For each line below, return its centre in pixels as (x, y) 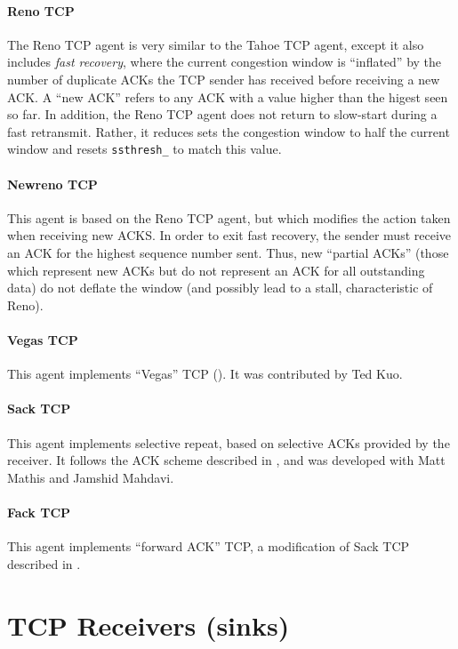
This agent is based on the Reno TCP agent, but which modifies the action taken (229, 217)
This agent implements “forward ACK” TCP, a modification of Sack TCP (209, 546)
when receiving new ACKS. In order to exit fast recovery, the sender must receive (229, 235)
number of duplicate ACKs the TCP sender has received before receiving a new (224, 79)
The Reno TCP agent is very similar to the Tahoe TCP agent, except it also (216, 44)
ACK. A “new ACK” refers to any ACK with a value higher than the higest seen (228, 96)
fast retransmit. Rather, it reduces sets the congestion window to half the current (229, 131)
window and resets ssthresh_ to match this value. (145, 149)
